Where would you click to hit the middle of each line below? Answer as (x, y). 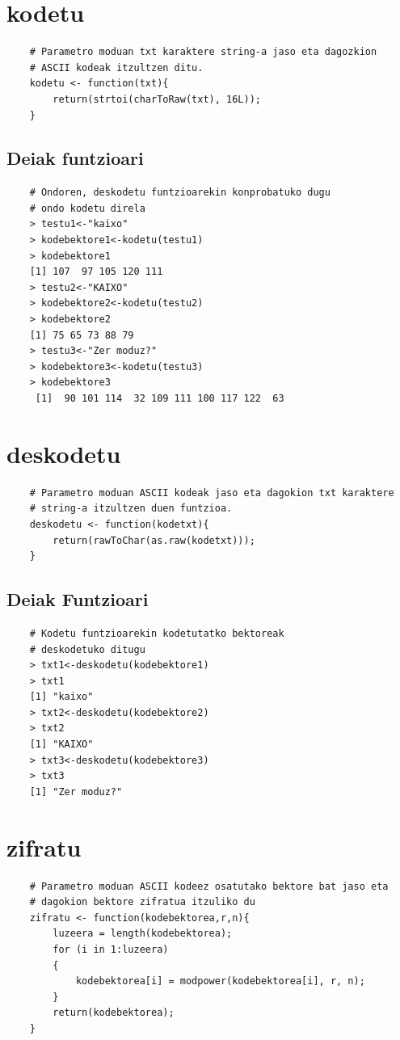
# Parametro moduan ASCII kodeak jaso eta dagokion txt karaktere (212, 493)
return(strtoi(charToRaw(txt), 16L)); (157, 99)
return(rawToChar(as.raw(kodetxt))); (154, 540)
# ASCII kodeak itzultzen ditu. (116, 67)
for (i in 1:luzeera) (111, 949)
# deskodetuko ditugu (87, 649)
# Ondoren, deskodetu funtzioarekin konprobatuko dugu (180, 193)
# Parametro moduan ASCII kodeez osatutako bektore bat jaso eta (209, 886)
